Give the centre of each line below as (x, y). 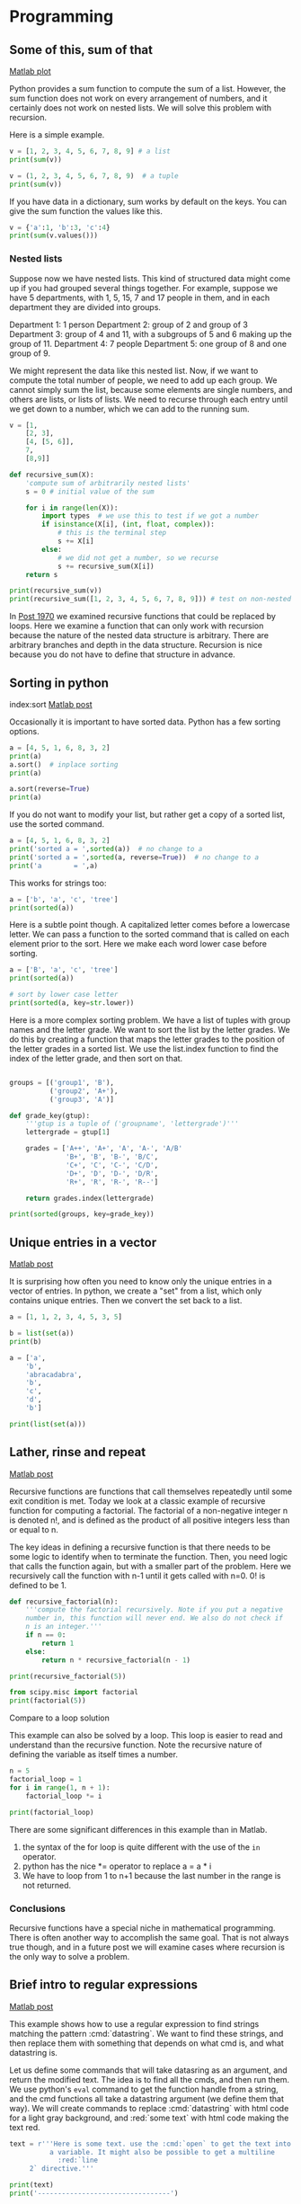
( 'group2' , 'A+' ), (84, 1091)
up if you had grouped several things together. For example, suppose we (144, 288)
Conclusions (37, 1908)
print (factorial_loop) (52, 1812)
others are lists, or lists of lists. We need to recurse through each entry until (149, 399)
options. (25, 731)
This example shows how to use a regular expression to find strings (134, 2023)
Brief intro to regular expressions (104, 1985)
